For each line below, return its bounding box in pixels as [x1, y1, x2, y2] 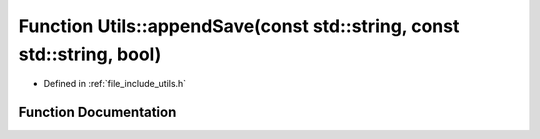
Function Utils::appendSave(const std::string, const [18, 15, 460, 37]
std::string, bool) [18, 43, 162, 65]
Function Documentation [18, 104, 177, 121]
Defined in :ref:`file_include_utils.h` [43, 78, 187, 90]
